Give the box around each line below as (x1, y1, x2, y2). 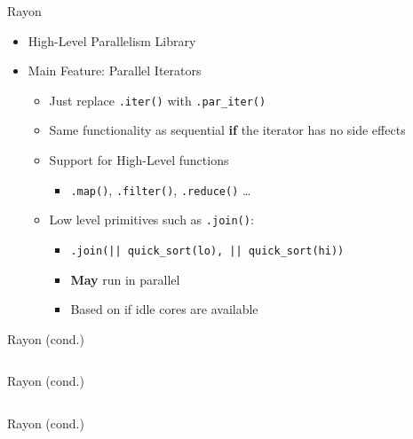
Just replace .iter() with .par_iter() (49, 90, 266, 109)
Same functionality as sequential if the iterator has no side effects (49, 121, 406, 139)
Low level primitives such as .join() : (49, 210, 254, 229)
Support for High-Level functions (49, 151, 229, 169)
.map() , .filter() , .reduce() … (70, 180, 251, 199)
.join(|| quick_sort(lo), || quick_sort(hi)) (70, 244, 345, 257)
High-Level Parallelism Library (28, 31, 196, 50)
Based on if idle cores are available (70, 300, 258, 318)
